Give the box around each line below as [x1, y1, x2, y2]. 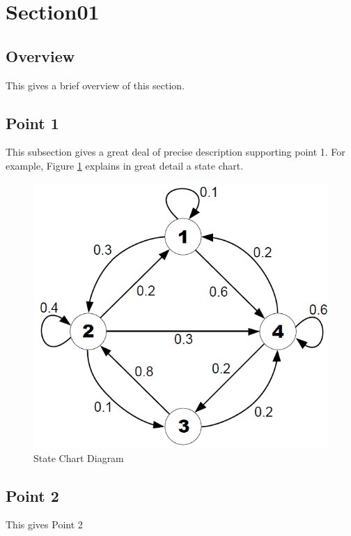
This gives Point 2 [6, 517, 83, 532]
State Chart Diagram [33, 450, 124, 465]
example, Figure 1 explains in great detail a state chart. [6, 158, 244, 172]
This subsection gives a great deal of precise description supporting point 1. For [6, 144, 345, 159]
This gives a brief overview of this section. [6, 77, 185, 92]
